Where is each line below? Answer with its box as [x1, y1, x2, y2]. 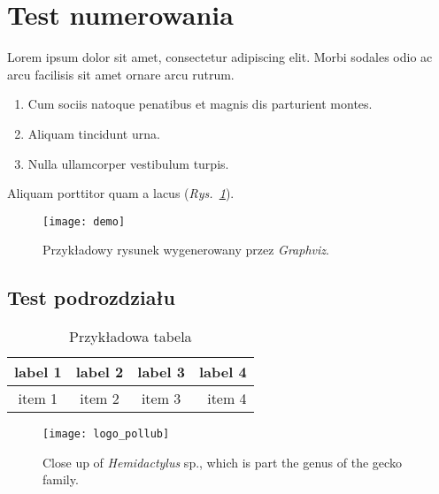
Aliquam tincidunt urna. [27, 124, 160, 142]
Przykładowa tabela [69, 326, 192, 347]
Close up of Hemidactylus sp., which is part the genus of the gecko [42, 452, 402, 471]
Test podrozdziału [7, 284, 175, 311]
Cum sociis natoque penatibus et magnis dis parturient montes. [27, 95, 373, 113]
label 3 [137, 361, 185, 383]
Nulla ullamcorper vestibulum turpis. [27, 154, 229, 172]
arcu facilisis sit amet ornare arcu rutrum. [7, 65, 235, 83]
